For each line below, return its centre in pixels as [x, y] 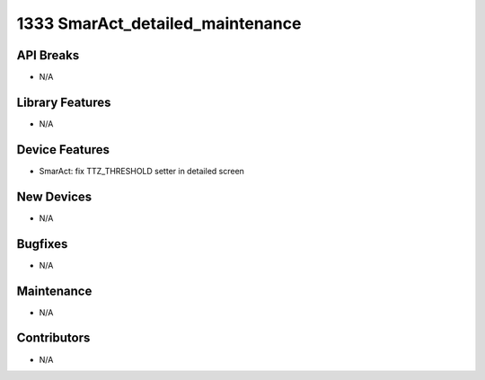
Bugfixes [42, 244]
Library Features [64, 102]
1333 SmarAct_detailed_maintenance [159, 23]
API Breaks [48, 55]
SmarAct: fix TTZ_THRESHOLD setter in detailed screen [141, 171]
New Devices [54, 196]
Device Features [63, 150]
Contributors [53, 338]
